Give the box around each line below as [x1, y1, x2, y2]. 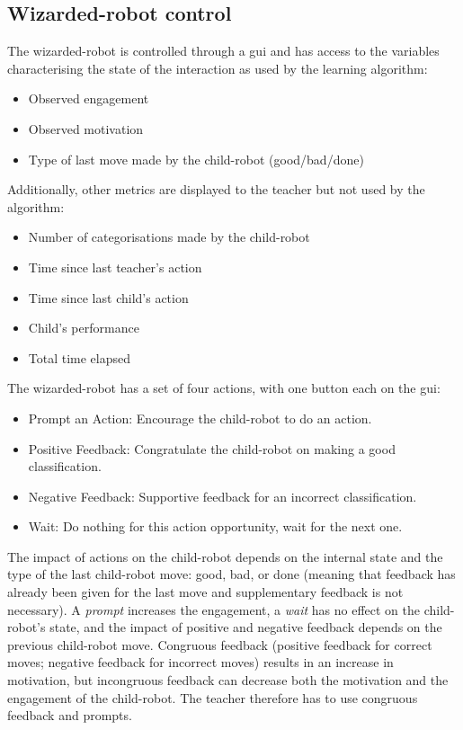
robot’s [7, 618, 46, 637]
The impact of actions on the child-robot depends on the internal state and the [7, 547, 443, 565]
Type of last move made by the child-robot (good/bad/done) [28, 149, 364, 168]
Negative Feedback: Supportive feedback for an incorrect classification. [28, 486, 417, 505]
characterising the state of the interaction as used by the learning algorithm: [7, 58, 428, 77]
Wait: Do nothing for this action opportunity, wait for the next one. [28, 517, 403, 536]
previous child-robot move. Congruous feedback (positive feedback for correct [7, 635, 432, 654]
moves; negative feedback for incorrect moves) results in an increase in [7, 653, 394, 672]
